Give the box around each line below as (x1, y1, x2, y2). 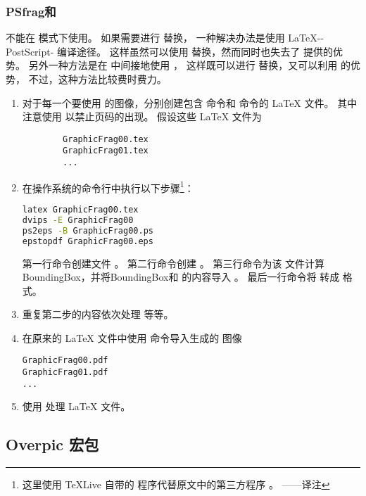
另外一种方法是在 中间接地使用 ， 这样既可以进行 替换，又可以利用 (28, 58, 338, 72)
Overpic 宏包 (6, 433, 99, 455)
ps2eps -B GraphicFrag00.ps (22, 225, 153, 236)
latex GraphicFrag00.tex (22, 205, 139, 215)
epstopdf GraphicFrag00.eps (22, 236, 153, 246)
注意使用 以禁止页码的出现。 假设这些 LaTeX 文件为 (22, 109, 262, 124)
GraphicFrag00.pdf (22, 355, 108, 366)
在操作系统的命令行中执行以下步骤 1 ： (22, 178, 194, 195)
